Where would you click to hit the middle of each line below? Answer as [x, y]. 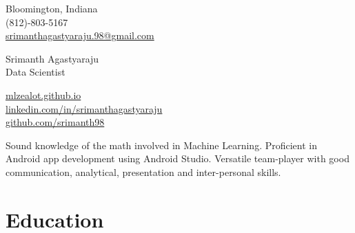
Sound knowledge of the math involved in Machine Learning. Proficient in [162, 145]
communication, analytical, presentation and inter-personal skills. [143, 171]
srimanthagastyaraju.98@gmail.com [80, 35]
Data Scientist [35, 72]
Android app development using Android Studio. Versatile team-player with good [177, 158]
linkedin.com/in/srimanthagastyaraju [84, 108]
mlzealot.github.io [43, 95]
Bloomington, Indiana [52, 8]
